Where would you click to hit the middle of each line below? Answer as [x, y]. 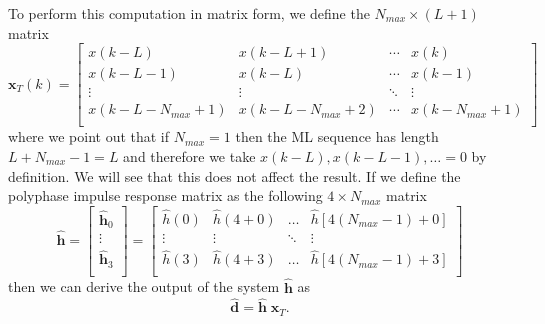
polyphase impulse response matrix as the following [165, 195]
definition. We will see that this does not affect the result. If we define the [234, 175]
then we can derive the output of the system [144, 286]
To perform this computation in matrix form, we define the [189, 13]
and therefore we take [189, 155]
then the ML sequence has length [337, 136]
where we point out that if [89, 136]
